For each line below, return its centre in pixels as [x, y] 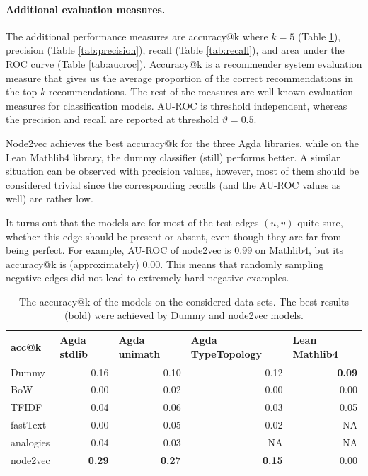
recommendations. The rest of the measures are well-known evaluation [201, 92]
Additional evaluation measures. [86, 9]
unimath [139, 353]
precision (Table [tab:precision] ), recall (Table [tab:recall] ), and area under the [175, 50]
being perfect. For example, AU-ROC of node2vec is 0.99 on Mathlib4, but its [175, 250]
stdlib [74, 353]
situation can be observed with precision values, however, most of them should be [183, 171]
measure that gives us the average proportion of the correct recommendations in [179, 77]
